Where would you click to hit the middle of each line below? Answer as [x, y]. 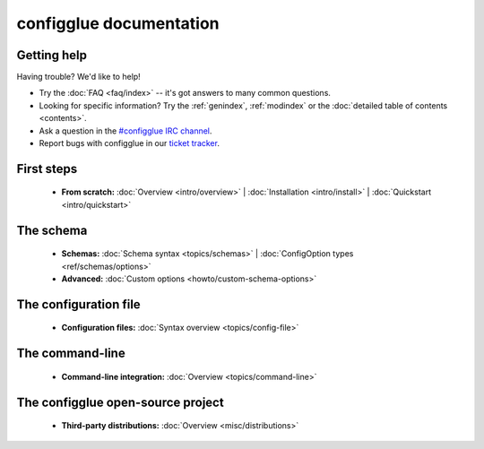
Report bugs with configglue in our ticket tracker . [129, 143]
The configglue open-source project [120, 402]
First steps [47, 169]
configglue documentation [118, 23]
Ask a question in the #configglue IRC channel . [125, 131]
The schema [52, 230]
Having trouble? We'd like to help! [78, 77]
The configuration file [78, 304]
